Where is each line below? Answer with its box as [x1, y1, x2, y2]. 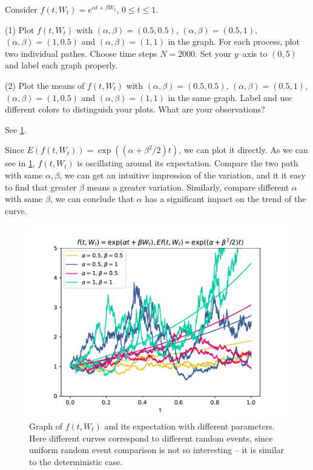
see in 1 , [5, 157, 35, 169]
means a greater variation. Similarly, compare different [87, 180, 289, 193]
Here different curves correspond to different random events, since [29, 431, 273, 444]
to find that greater [5, 180, 77, 193]
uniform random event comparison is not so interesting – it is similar [29, 443, 285, 456]
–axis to [238, 47, 268, 59]
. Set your [195, 47, 232, 59]
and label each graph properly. [5, 59, 118, 71]
